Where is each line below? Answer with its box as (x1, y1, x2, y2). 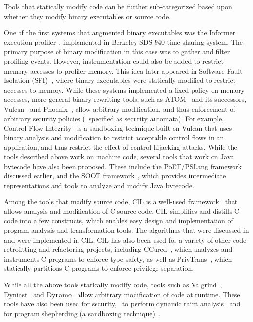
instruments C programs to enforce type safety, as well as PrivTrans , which (4, 253, 232, 264)
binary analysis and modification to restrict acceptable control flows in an (4, 132, 224, 142)
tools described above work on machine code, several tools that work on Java (4, 151, 234, 161)
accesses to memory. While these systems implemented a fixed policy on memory (4, 84, 245, 95)
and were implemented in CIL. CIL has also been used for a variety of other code (4, 234, 247, 245)
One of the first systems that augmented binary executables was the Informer (4, 27, 235, 38)
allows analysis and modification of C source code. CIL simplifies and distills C (4, 206, 240, 216)
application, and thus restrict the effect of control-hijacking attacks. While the (4, 142, 237, 152)
